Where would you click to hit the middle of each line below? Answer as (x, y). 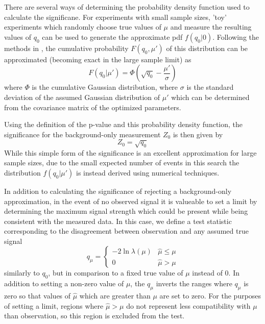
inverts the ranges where (194, 283)
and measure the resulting (211, 27)
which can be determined (210, 97)
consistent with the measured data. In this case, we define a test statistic (118, 221)
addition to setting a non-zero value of (64, 283)
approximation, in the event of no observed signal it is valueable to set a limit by (131, 201)
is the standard (210, 87)
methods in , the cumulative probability (66, 48)
